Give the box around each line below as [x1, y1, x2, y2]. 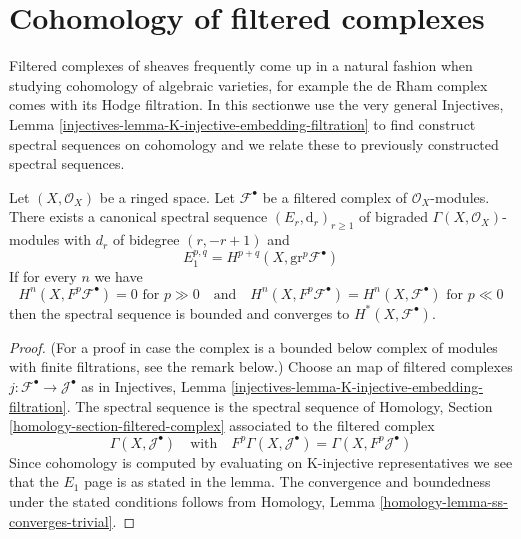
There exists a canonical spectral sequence [9, 206, 268, 227]
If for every [9, 266, 77, 287]
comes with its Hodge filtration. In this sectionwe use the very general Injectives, [9, 94, 504, 115]
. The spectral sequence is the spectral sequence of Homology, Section [66, 395, 493, 416]
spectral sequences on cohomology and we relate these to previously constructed [9, 133, 499, 154]
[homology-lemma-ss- [379, 490, 508, 511]
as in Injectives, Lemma [81, 375, 227, 396]
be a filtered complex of [262, 186, 407, 207]
